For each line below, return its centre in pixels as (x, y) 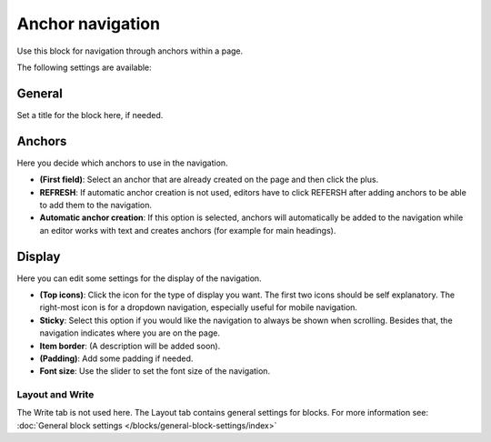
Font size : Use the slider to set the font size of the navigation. (155, 371)
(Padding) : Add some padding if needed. (116, 358)
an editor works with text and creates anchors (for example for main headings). (188, 230)
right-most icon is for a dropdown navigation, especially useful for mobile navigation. (199, 307)
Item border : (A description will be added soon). (130, 346)
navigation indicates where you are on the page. (130, 333)
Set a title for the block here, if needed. (90, 115)
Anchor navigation (89, 24)
